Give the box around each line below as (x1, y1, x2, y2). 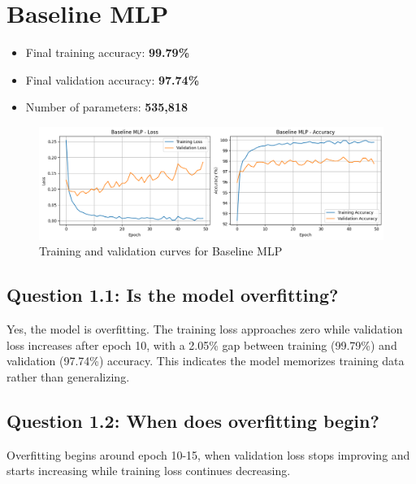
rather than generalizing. (6, 368, 130, 385)
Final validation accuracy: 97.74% (25, 71, 200, 88)
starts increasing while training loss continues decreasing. (6, 462, 291, 479)
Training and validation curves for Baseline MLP (39, 242, 283, 259)
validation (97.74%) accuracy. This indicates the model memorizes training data (6, 352, 405, 369)
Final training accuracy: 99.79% (25, 44, 190, 61)
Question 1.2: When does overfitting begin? (6, 408, 379, 433)
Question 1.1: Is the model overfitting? (6, 282, 339, 307)
